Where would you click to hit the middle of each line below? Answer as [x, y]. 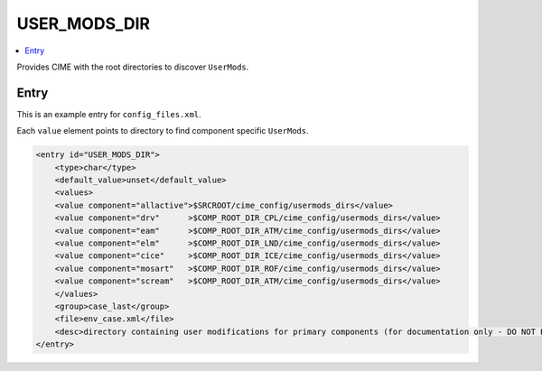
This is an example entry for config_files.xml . [109, 114]
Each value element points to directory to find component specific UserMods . [163, 131]
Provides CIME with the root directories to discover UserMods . [133, 67]
